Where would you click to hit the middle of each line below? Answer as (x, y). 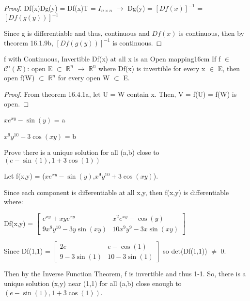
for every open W (84, 78)
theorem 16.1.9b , (29, 42)
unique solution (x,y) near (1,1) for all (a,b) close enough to (93, 283)
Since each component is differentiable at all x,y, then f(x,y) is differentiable (117, 192)
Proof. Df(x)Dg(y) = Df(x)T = (50, 8)
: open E (40, 68)
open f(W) (19, 78)
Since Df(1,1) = (27, 251)
